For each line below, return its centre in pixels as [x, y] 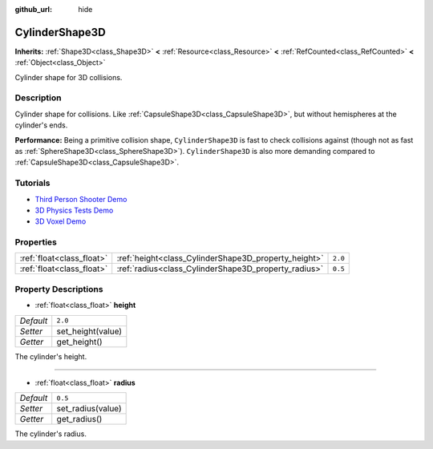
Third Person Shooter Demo [81, 199]
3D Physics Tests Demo [74, 210]
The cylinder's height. [51, 356]
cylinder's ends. [41, 125]
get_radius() [79, 419]
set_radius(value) [89, 409]
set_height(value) [89, 331]
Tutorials [33, 183]
